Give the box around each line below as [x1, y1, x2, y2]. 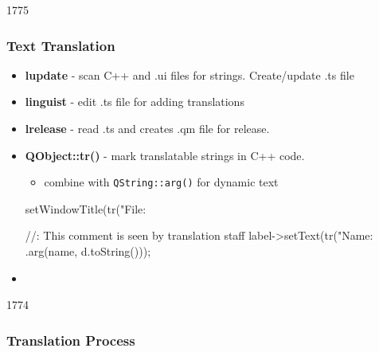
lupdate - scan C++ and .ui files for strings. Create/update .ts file [25, 66, 354, 83]
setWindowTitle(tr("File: [25, 200, 147, 217]
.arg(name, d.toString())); [25, 243, 151, 260]
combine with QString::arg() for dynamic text [44, 174, 279, 190]
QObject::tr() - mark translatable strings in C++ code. [25, 147, 305, 163]
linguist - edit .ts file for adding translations [25, 93, 244, 110]
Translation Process [6, 330, 135, 350]
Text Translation [6, 35, 115, 55]
